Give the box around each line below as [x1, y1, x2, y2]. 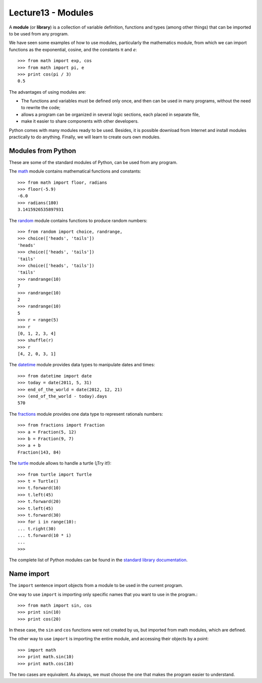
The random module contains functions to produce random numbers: [9, 217, 147, 223]
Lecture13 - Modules [9, 7, 94, 18]
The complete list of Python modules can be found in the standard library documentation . [9, 557, 188, 563]
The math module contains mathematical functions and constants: [9, 168, 142, 174]
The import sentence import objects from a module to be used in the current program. [9, 583, 183, 588]
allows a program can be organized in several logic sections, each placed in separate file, [21, 112, 200, 117]
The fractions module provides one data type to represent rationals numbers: [9, 411, 164, 417]
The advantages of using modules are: [9, 89, 86, 95]
